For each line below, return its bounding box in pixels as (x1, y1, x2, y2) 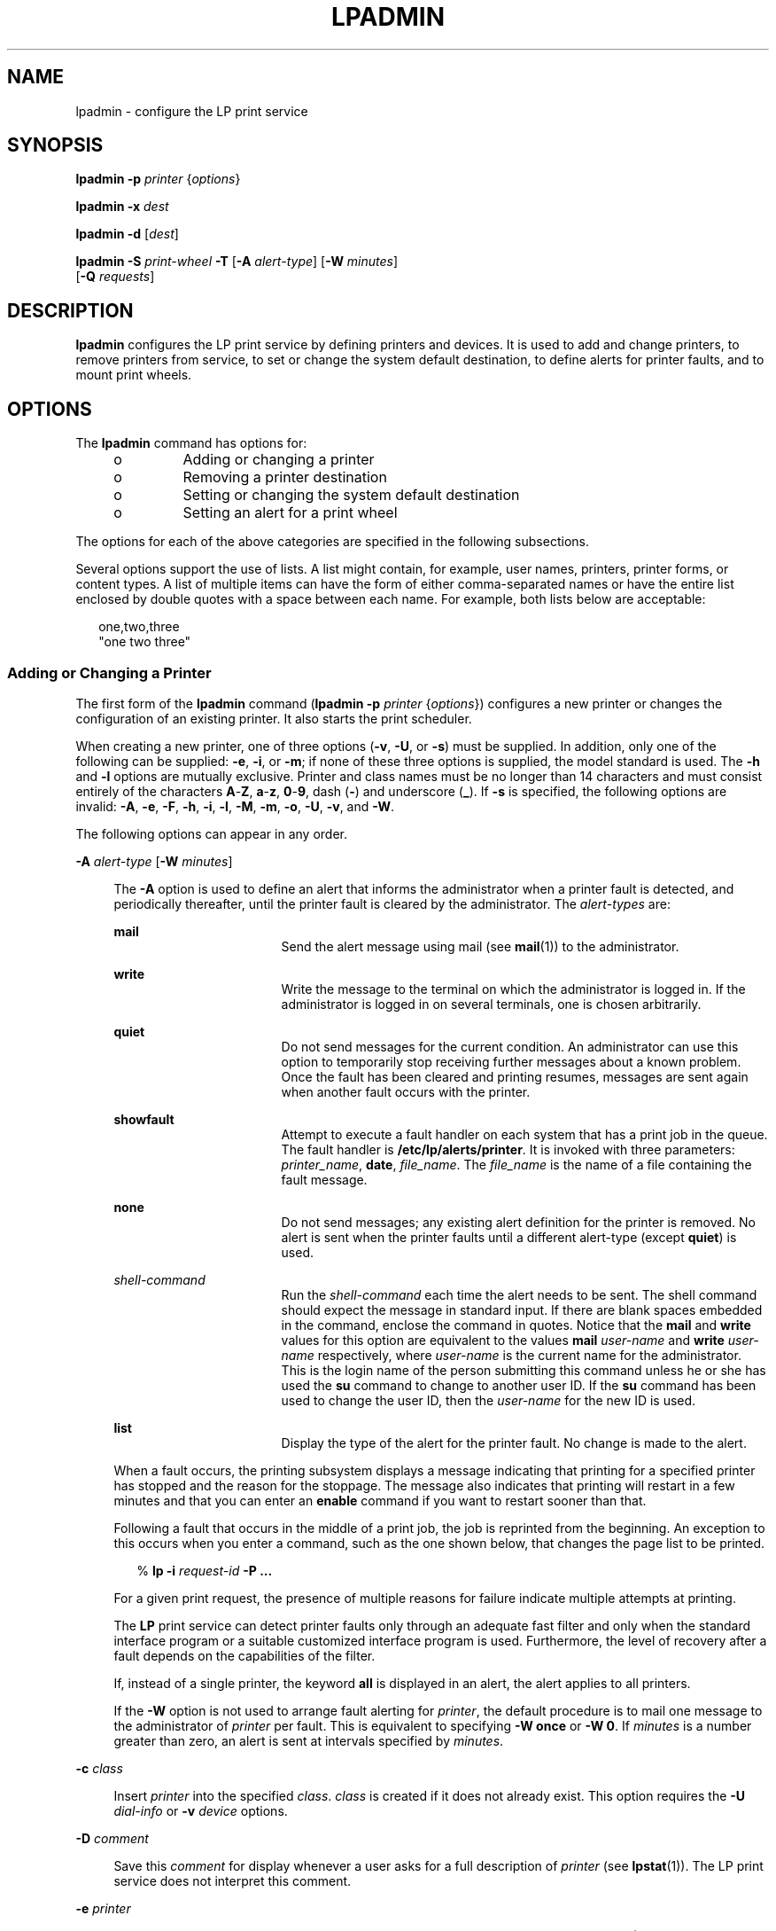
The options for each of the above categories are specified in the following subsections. (75, 534, 589, 550)
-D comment (75, 1830, 149, 1846)
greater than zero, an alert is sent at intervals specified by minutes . (113, 1732, 504, 1748)
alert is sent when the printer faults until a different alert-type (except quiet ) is (281, 1229, 737, 1245)
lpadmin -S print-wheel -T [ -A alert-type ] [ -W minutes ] (75, 254, 399, 270)
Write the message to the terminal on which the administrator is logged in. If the (281, 981, 746, 997)
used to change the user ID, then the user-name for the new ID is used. (281, 1392, 696, 1408)
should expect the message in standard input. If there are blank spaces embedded (281, 1302, 763, 1317)
